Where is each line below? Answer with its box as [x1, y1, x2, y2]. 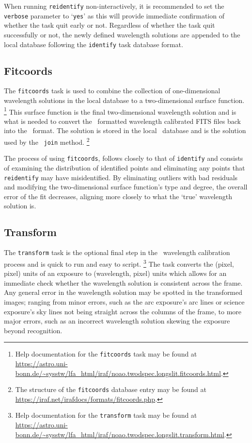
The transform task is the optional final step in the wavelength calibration [4, 247, 230, 257]
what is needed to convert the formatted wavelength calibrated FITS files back [4, 116, 241, 126]
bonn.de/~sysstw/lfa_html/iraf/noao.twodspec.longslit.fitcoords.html [15, 368, 221, 378]
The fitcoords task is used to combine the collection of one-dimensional [4, 85, 220, 96]
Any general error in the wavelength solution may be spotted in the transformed [4, 287, 243, 297]
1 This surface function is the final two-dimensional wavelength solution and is [4, 105, 236, 117]
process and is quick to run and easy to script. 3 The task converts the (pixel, [4, 257, 234, 269]
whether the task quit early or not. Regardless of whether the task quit [4, 20, 215, 30]
